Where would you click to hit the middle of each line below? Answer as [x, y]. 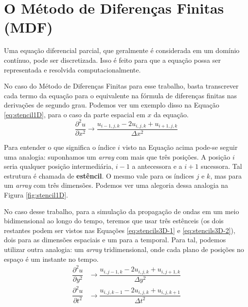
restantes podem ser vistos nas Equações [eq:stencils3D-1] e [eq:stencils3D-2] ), [120, 230]
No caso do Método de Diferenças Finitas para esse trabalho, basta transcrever [121, 86]
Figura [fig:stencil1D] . [36, 195]
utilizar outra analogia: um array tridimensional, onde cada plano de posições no [124, 249]
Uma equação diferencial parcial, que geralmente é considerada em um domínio [122, 50]
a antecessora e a [157, 166]
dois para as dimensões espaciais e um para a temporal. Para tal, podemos [115, 240]
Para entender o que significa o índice [60, 147]
